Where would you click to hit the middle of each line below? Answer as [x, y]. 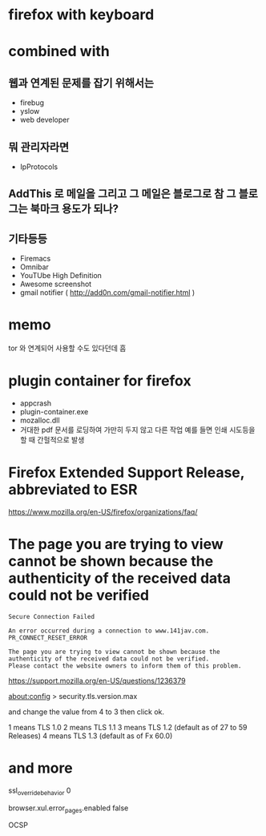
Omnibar [34, 267]
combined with [59, 52]
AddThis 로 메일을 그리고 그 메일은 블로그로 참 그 [122, 194]
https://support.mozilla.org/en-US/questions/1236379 [97, 681]
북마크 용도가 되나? [74, 209]
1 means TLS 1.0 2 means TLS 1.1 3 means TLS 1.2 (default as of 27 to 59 [128, 727]
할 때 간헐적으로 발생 [52, 440]
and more [41, 768]
